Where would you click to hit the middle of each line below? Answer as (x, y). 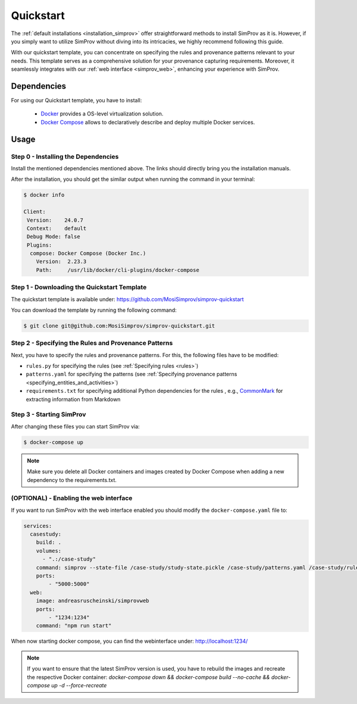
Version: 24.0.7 (55, 220)
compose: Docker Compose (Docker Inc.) (88, 254)
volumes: (49, 551)
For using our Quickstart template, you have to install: (76, 101)
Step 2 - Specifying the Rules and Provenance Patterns (92, 343)
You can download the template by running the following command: (94, 310)
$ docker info (44, 195)
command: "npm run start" (74, 626)
